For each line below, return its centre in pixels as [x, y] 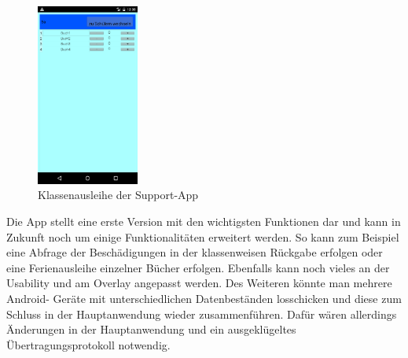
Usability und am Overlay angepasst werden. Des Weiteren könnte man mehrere [199, 283]
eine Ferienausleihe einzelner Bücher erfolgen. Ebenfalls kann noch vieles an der [198, 267]
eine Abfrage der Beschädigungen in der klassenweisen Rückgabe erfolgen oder [195, 252]
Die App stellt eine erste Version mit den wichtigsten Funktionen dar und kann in [204, 221]
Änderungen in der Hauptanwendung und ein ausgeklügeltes [151, 329]
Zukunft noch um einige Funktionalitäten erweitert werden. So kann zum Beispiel [203, 236]
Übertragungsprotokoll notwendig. [88, 344]
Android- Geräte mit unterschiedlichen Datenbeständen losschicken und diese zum [204, 298]
